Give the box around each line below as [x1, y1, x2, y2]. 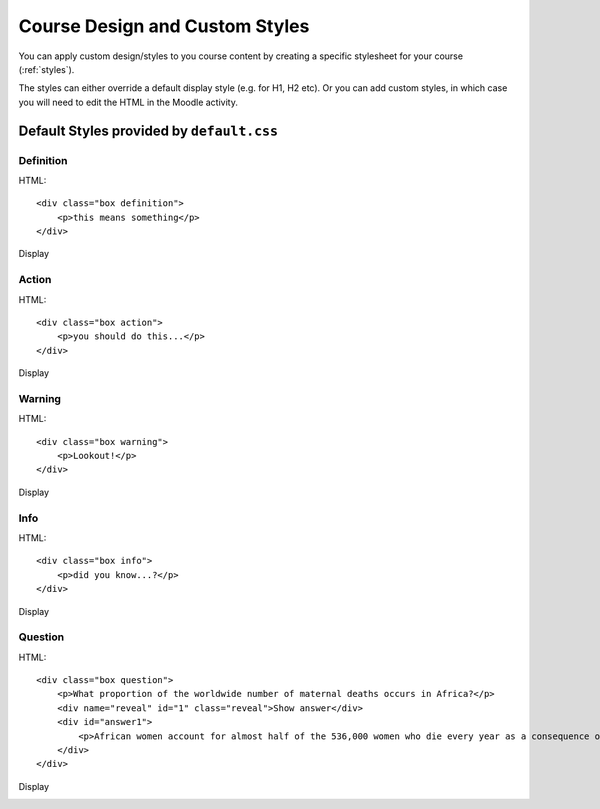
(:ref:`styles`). [18, 63, 75, 75]
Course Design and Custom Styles [18, 15, 310, 37]
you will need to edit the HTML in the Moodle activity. [18, 96, 239, 108]
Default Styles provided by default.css [18, 122, 279, 139]
